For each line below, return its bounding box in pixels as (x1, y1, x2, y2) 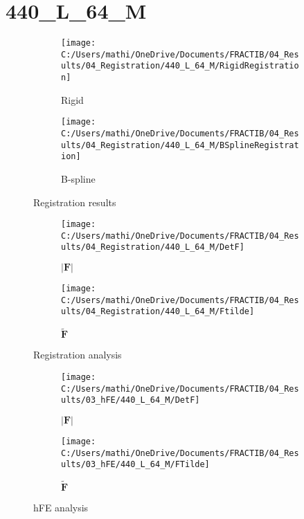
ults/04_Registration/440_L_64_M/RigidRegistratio (61, 61, 299, 71)
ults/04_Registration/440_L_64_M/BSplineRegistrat (61, 140, 299, 150)
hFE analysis (33, 500, 89, 515)
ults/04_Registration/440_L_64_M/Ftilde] (61, 307, 255, 317)
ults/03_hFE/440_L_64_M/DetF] (61, 395, 200, 406)
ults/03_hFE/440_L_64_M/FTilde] (61, 459, 210, 470)
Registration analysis (33, 347, 122, 362)
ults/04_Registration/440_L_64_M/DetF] (61, 242, 244, 253)
